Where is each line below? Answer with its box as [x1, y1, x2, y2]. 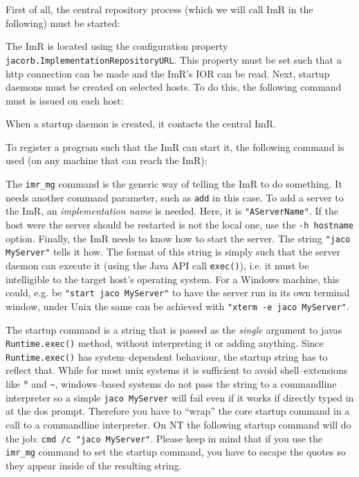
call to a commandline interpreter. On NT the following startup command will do [6, 417, 351, 431]
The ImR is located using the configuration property [6, 39, 228, 53]
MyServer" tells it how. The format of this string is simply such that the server [6, 244, 340, 259]
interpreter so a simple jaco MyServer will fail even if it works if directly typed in [6, 390, 354, 404]
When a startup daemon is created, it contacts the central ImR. [6, 116, 276, 131]
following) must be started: [6, 15, 120, 30]
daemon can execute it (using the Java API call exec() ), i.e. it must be [6, 258, 309, 272]
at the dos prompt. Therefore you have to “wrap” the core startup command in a [6, 404, 350, 418]
